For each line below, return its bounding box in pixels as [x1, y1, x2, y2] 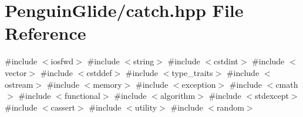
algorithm [160, 90, 196, 102]
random [217, 101, 244, 113]
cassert [51, 101, 75, 113]
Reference [5, 21, 86, 45]
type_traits [171, 66, 213, 78]
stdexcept [254, 90, 289, 102]
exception [181, 78, 216, 90]
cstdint [214, 55, 238, 67]
